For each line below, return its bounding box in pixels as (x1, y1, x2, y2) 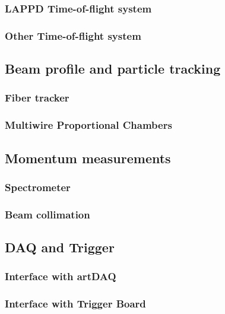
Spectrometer (5, 179, 71, 194)
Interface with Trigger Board (5, 296, 146, 311)
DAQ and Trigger (5, 238, 115, 256)
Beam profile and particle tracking (5, 59, 221, 78)
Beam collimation (5, 207, 90, 221)
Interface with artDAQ (5, 269, 116, 284)
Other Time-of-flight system (5, 28, 141, 43)
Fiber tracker (5, 90, 69, 105)
